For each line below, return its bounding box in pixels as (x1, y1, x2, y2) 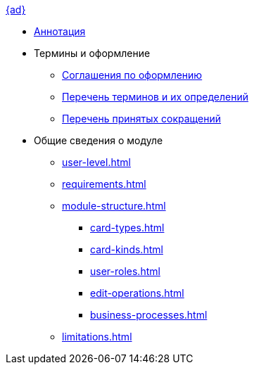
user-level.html (62, 156, 131, 168)
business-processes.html (90, 309, 208, 321)
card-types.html (90, 222, 165, 234)
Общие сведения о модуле (34, 134, 163, 146)
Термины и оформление (34, 47, 151, 59)
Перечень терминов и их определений (62, 91, 248, 103)
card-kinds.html (90, 243, 163, 255)
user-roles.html (90, 265, 160, 277)
